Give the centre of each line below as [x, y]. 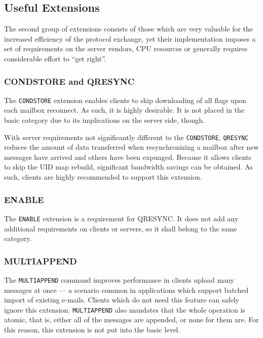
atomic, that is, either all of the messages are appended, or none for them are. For [131, 319]
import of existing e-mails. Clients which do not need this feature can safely [122, 300]
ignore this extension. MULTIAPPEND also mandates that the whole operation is [125, 309]
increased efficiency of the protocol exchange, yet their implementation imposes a [130, 38]
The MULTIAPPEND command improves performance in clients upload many [119, 279]
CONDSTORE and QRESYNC [69, 81]
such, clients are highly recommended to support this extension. [103, 177]
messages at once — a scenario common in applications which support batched [126, 290]
